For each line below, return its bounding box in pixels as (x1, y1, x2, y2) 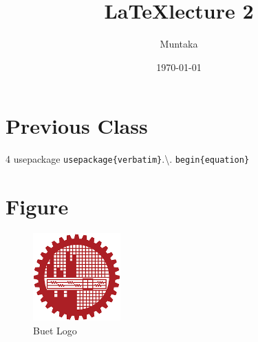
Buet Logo (33, 323, 77, 337)
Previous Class (6, 112, 148, 140)
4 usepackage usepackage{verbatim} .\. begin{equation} (6, 152, 250, 166)
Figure (6, 192, 69, 221)
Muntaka (160, 37, 198, 51)
